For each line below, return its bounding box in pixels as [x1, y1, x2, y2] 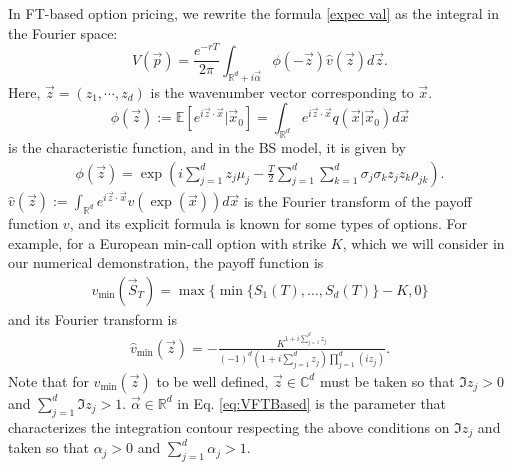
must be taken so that [319, 370, 455, 391]
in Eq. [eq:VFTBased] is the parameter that [177, 392, 447, 413]
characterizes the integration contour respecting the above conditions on [8, 416, 450, 437]
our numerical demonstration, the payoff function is [8, 252, 324, 273]
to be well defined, [156, 370, 269, 391]
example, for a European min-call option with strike [8, 232, 327, 253]
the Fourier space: [8, 22, 118, 43]
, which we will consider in [342, 232, 505, 253]
